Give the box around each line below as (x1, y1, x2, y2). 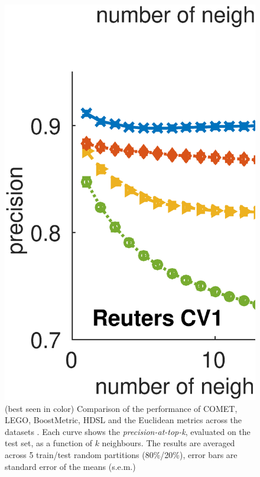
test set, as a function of (5, 437, 92, 449)
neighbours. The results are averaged (102, 437, 235, 449)
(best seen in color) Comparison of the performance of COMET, (5, 402, 238, 414)
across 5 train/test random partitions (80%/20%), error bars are (5, 448, 238, 460)
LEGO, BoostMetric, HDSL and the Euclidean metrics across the (5, 414, 242, 426)
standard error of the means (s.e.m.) (5, 460, 136, 472)
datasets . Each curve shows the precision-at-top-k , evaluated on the (5, 425, 251, 437)
